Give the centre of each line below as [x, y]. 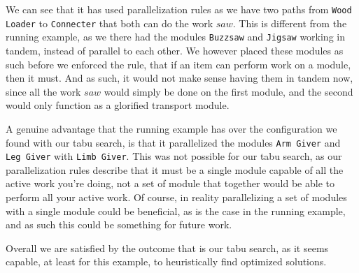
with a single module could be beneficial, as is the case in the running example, [176, 211]
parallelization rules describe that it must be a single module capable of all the [175, 169]
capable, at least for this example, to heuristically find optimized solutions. [166, 261]
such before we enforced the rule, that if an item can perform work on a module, [178, 64]
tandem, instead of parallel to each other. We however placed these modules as [175, 50]
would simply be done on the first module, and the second [228, 91]
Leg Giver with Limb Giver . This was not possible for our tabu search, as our [174, 156]
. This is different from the [290, 23]
